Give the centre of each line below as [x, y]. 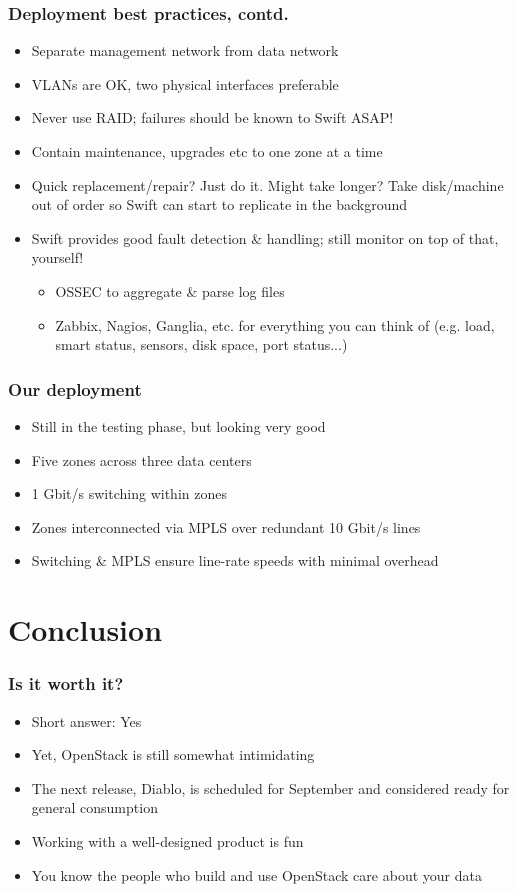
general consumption [94, 807]
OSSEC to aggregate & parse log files [170, 290]
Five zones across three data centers [141, 459]
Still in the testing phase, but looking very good [178, 425]
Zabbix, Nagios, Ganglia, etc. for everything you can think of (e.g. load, [275, 324]
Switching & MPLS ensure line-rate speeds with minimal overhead [235, 560]
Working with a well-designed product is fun [167, 840]
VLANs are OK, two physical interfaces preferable [185, 83]
